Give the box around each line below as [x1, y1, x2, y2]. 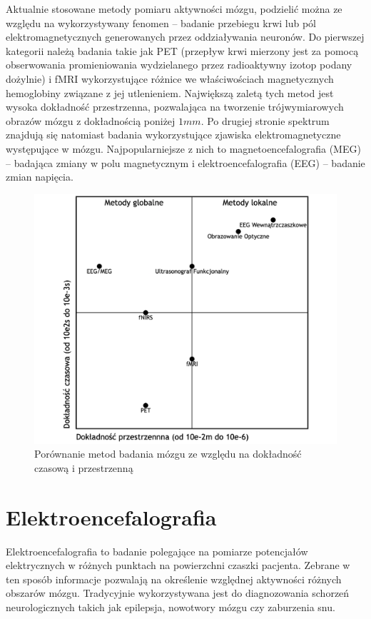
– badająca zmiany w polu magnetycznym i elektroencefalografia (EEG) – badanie [6, 155, 365, 170]
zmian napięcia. [6, 169, 73, 184]
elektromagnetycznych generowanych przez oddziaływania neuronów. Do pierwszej [6, 29, 365, 44]
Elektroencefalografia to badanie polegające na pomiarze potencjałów [6, 543, 308, 558]
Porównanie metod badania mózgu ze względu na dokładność [34, 446, 302, 461]
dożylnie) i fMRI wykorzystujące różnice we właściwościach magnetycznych [6, 71, 334, 86]
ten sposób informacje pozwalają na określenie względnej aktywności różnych [6, 571, 342, 586]
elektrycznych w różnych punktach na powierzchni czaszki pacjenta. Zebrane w [6, 558, 350, 573]
